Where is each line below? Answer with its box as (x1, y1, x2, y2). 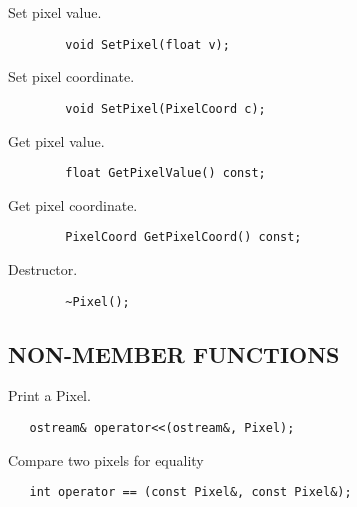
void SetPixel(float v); (65, 37, 230, 52)
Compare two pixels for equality (8, 449, 204, 470)
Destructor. (8, 259, 78, 279)
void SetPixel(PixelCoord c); (65, 101, 266, 116)
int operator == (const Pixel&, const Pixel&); (29, 485, 352, 500)
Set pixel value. (8, 2, 102, 22)
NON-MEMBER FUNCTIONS (8, 338, 340, 369)
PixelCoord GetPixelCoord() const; (65, 230, 302, 245)
